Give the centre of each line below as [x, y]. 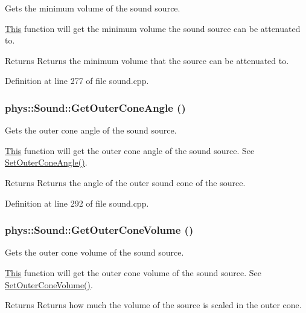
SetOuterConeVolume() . [49, 284]
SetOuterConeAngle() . [46, 162]
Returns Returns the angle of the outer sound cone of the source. [125, 182]
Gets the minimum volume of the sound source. [93, 8]
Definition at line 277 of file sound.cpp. [77, 81]
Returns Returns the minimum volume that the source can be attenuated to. [147, 60]
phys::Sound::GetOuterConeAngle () [95, 107]
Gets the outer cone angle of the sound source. [91, 130]
